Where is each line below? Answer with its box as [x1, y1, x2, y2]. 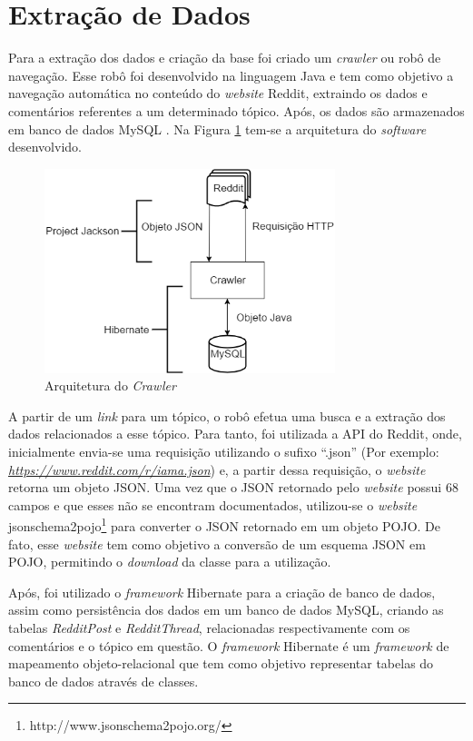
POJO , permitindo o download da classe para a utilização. [8, 552, 331, 571]
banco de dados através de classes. [8, 671, 199, 690]
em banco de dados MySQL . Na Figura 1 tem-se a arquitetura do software [8, 119, 427, 138]
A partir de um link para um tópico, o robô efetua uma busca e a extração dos [8, 406, 446, 425]
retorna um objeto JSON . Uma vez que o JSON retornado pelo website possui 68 [8, 478, 458, 497]
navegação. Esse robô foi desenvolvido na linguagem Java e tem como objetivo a [8, 65, 454, 84]
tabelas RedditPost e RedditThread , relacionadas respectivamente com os [8, 618, 410, 637]
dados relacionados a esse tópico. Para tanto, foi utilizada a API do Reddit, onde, [8, 424, 462, 443]
